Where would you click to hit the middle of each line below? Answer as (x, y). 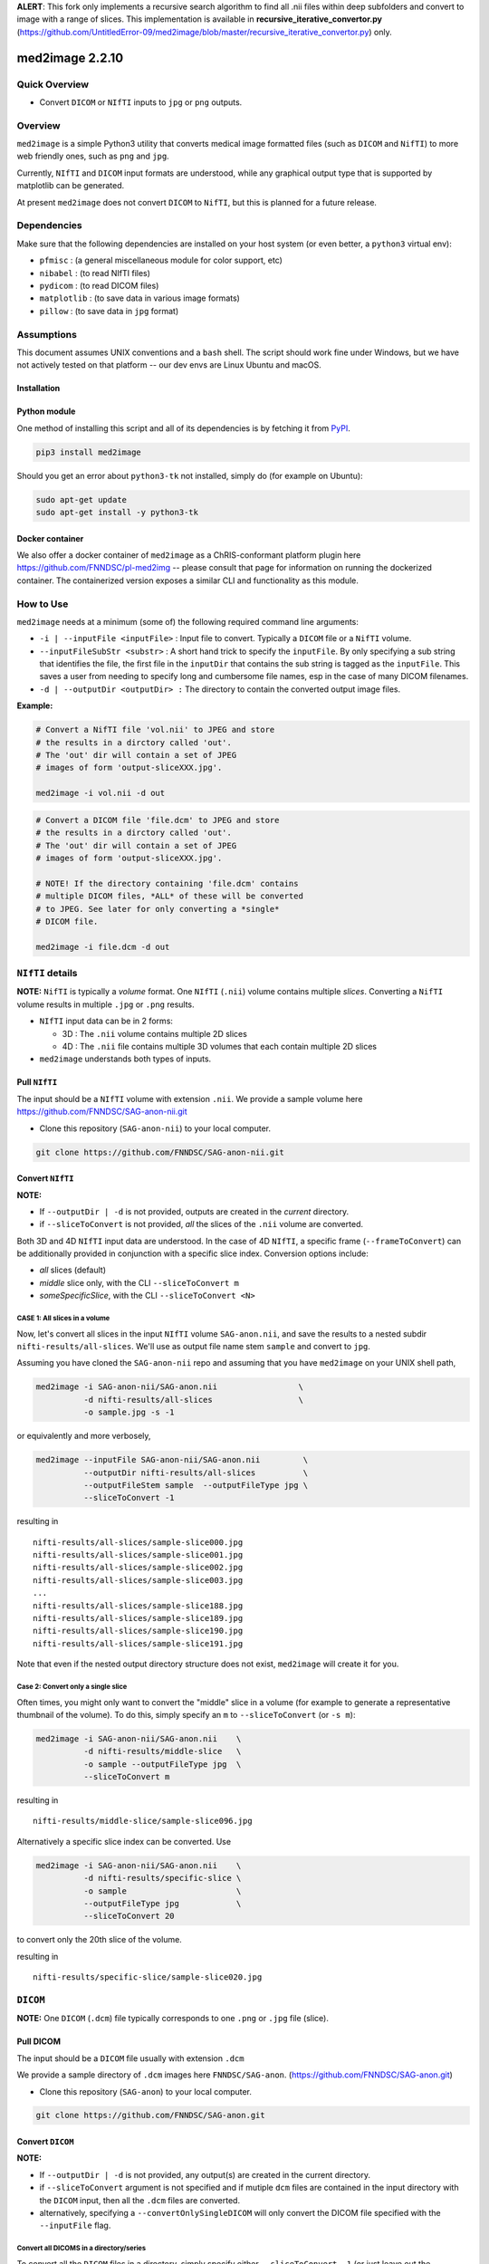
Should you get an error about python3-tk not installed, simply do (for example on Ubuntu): (190, 475)
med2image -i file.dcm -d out (103, 947)
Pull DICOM (38, 2041)
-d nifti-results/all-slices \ (193, 1400)
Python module (46, 411)
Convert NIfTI (45, 1178)
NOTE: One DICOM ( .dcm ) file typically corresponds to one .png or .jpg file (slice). (173, 2019)
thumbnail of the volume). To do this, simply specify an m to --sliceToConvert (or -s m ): (186, 1714)
